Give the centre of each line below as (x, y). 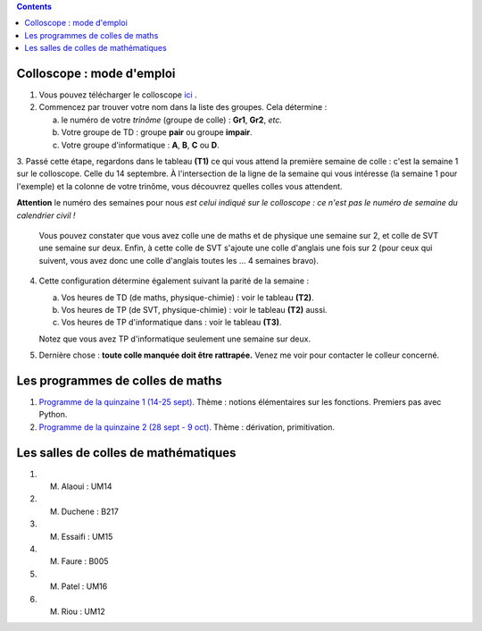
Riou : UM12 (83, 611)
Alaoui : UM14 (87, 486)
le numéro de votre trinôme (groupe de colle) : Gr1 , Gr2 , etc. (172, 120)
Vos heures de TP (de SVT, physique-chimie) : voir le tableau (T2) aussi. (194, 309)
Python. (53, 415)
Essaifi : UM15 (87, 536)
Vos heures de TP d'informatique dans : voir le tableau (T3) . (171, 323)
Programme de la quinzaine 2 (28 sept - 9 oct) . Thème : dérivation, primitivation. (187, 427)
